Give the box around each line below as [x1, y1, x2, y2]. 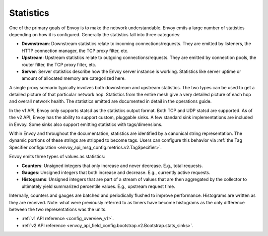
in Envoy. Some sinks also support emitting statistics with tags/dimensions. [9, 121, 163, 127]
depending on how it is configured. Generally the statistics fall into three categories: [9, 31, 181, 37]
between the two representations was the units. [9, 206, 107, 212]
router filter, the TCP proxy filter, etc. [21, 61, 97, 67]
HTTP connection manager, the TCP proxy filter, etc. [21, 48, 129, 54]
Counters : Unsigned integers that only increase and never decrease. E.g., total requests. [21, 163, 203, 169]
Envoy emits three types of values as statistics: [9, 154, 105, 160]
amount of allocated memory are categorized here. [21, 75, 126, 81]
